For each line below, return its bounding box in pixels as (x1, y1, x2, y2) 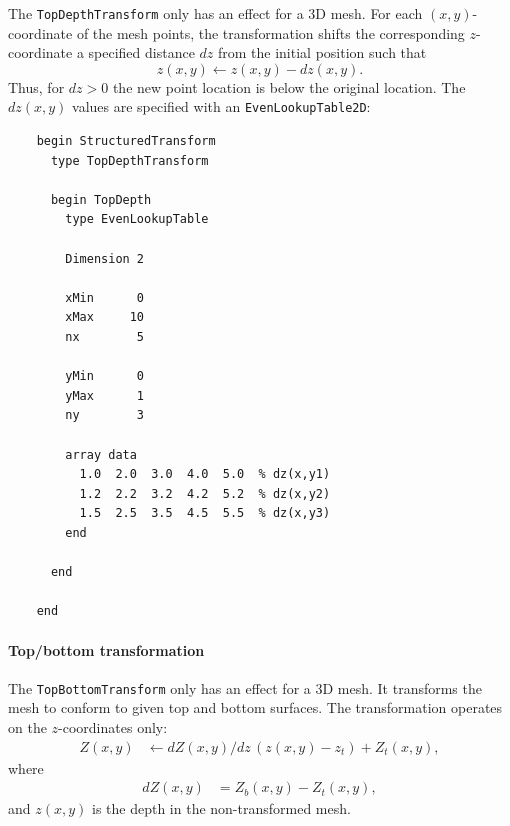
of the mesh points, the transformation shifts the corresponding (76, 22, 465, 43)
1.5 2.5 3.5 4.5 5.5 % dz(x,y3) (79, 506, 331, 521)
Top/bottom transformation (8, 639, 205, 660)
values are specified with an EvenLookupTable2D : (72, 96, 371, 117)
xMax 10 (65, 310, 145, 325)
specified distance (88, 42, 195, 63)
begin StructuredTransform (36, 134, 216, 149)
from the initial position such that (217, 42, 427, 63)
